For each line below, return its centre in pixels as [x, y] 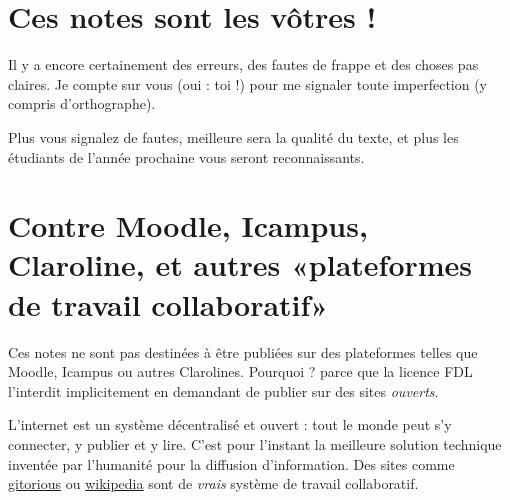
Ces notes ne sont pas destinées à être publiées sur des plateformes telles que [243, 351]
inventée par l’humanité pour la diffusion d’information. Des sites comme [231, 463]
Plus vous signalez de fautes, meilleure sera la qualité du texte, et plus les [233, 136]
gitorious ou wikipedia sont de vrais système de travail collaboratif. [213, 483]
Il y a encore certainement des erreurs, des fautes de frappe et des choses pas [243, 64]
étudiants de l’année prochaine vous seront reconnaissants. [186, 156]
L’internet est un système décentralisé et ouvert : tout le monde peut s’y [230, 424]
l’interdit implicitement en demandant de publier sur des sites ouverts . [223, 390]
